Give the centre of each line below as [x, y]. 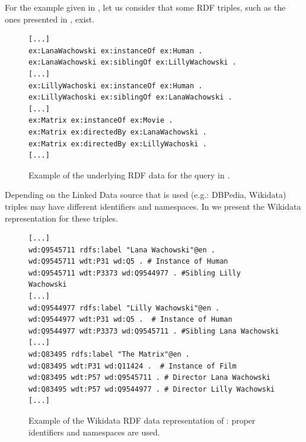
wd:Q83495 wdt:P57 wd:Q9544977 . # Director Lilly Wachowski [152, 389]
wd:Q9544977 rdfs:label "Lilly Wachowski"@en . [124, 308]
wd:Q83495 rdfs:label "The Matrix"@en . [109, 355]
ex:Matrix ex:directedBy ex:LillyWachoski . [118, 144]
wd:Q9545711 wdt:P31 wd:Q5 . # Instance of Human [128, 262]
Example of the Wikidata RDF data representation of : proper [142, 420]
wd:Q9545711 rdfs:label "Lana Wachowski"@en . [122, 250]
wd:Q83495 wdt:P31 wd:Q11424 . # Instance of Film [133, 366]
